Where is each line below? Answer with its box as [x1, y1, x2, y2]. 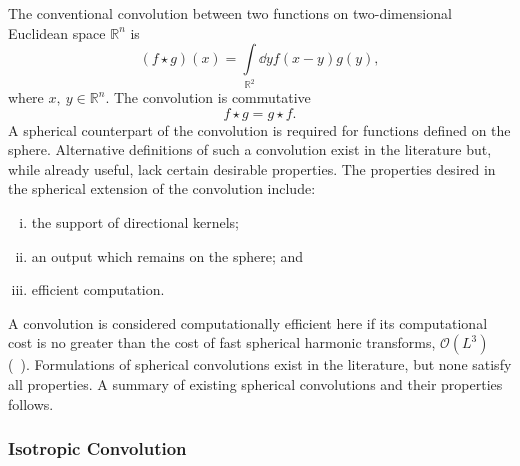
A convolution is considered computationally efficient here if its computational [8, 312, 488, 333]
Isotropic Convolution [8, 436, 187, 461]
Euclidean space [8, 22, 106, 43]
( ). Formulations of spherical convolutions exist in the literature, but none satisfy [8, 354, 512, 375]
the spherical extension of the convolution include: [8, 178, 316, 199]
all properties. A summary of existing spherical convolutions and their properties [8, 374, 503, 395]
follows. [8, 393, 54, 414]
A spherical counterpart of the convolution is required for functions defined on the [8, 119, 511, 140]
